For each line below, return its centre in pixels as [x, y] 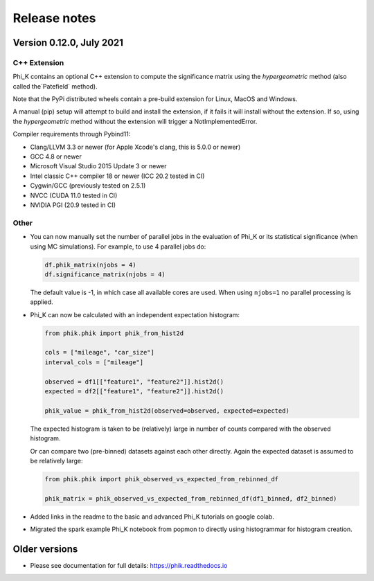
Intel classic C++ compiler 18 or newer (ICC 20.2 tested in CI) [117, 176]
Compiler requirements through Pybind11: [72, 134]
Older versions [45, 549]
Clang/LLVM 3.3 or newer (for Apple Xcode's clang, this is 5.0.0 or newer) [135, 147]
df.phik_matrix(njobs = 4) [90, 265]
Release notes [54, 18]
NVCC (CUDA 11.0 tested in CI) [74, 195]
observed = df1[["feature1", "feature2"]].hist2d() [134, 382]
